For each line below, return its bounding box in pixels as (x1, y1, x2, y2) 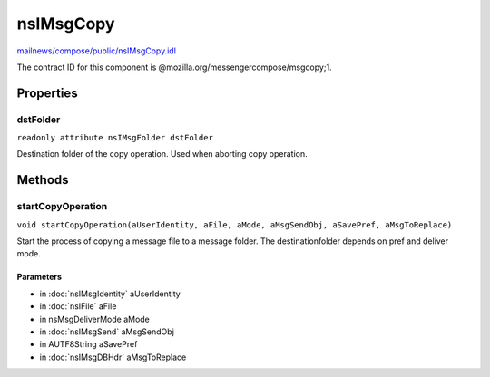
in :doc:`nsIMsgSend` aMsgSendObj (39, 326, 174, 337)
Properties (16, 85, 78, 101)
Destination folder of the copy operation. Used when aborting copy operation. (16, 149, 308, 159)
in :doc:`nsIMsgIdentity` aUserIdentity (39, 288, 181, 299)
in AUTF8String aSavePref (39, 339, 138, 350)
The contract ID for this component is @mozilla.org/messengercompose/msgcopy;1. (16, 62, 332, 72)
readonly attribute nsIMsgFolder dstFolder (16, 132, 213, 143)
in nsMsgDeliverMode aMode (39, 314, 150, 324)
